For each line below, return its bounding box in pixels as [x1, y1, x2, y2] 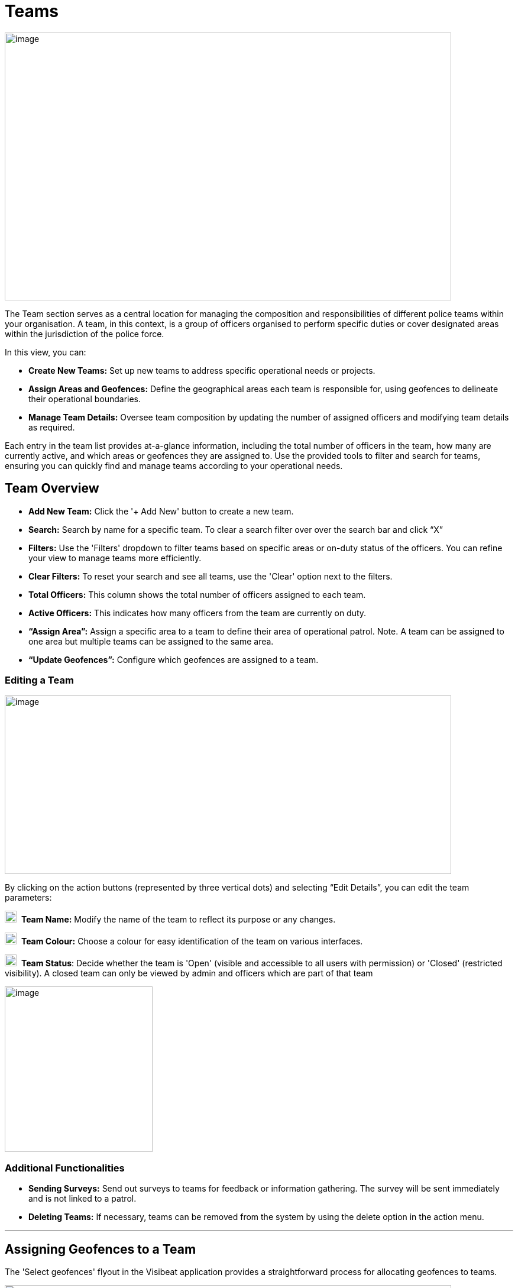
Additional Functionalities [5, 1161, 125, 1174]
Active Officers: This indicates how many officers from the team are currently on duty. [28, 607, 367, 618]
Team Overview [5, 481, 99, 496]
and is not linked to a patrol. [28, 1193, 137, 1204]
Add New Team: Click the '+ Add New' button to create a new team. [28, 506, 294, 516]
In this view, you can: [5, 347, 86, 357]
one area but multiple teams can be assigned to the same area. [28, 636, 274, 646]
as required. [28, 422, 75, 432]
